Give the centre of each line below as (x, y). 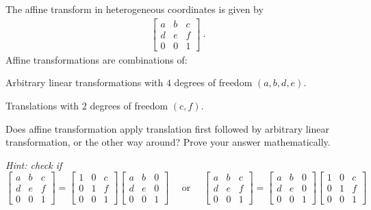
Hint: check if (34, 165)
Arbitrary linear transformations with (85, 82)
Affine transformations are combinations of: (97, 59)
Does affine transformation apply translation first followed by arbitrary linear (167, 128)
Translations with (42, 105)
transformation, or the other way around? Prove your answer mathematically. (168, 142)
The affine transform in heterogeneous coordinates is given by (135, 9)
